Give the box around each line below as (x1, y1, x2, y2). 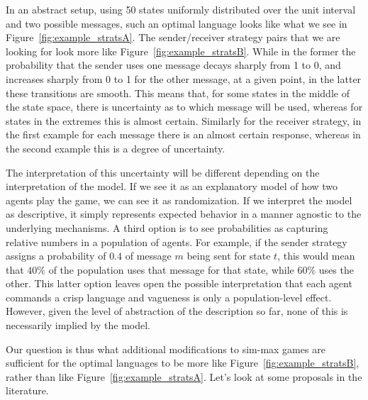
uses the (318, 262, 354, 277)
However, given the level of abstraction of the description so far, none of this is (6, 304, 348, 318)
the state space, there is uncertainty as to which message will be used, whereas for (6, 99, 363, 114)
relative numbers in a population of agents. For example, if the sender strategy (6, 234, 347, 249)
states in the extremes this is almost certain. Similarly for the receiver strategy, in (6, 113, 362, 128)
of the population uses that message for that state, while (48, 262, 294, 277)
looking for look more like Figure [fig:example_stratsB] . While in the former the (6, 43, 356, 58)
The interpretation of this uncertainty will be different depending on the (6, 165, 320, 179)
